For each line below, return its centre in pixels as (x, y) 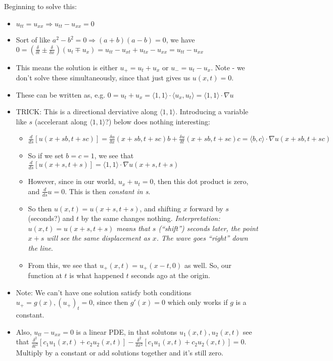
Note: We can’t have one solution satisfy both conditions (104, 292)
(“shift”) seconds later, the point (208, 228)
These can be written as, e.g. (61, 94)
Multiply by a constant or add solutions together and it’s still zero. (120, 353)
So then (40, 208)
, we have (180, 40)
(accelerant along (61, 121)
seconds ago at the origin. (171, 275)
